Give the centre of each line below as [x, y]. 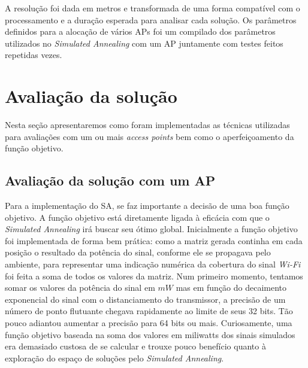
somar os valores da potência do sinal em [80, 288]
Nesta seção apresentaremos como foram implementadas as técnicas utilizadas [147, 125]
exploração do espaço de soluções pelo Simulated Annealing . [114, 358]
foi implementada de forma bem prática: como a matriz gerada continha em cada [154, 240]
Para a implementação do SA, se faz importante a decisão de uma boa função [147, 206]
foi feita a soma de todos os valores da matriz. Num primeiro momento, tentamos [154, 276]
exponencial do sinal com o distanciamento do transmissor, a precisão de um [145, 299]
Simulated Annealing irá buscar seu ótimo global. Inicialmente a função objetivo [151, 229]
